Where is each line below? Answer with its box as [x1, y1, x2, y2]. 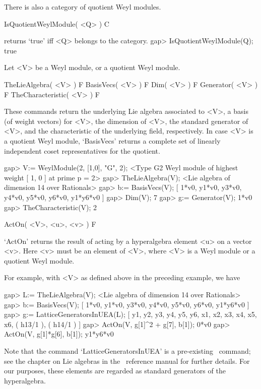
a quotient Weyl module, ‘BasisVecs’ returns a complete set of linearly [4, 135, 221, 146]
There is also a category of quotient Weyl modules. [4, 2, 161, 12]
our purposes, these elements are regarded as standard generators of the [4, 365, 226, 376]
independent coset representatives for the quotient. [4, 145, 160, 156]
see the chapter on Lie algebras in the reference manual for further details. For [4, 355, 250, 366]
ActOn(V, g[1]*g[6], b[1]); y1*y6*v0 [4, 329, 114, 339]
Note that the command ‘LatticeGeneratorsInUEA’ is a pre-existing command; [4, 346, 251, 356]
